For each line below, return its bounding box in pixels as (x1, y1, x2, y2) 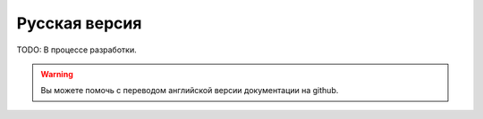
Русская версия (16, 13, 142, 33)
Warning (40, 68, 73, 79)
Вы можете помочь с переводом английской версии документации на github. (40, 85, 339, 96)
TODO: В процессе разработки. (16, 44, 138, 55)
